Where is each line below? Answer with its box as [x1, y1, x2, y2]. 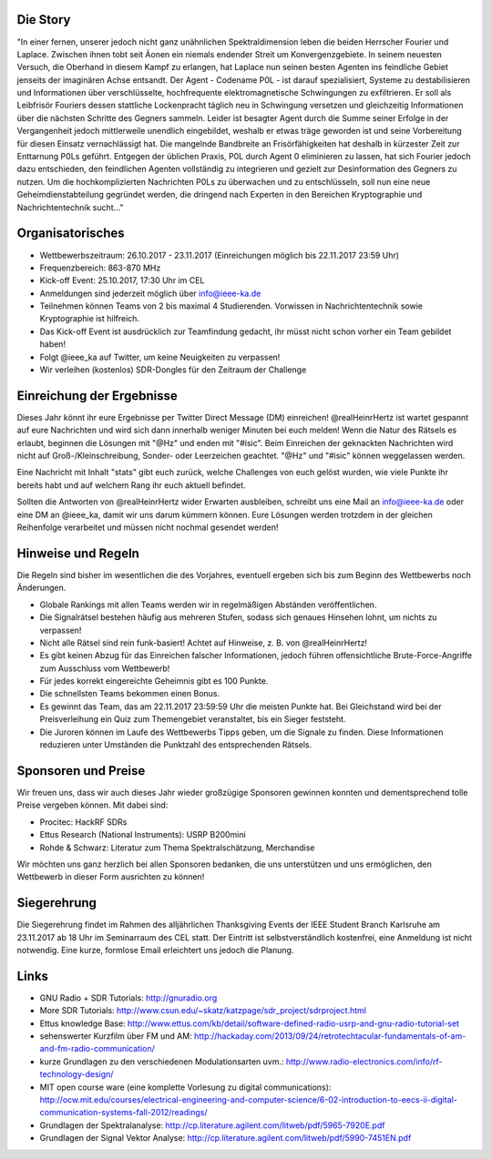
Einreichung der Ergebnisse [16, 388, 178, 403]
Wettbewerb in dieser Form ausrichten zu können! [16, 871, 205, 882]
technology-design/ [39, 1069, 114, 1080]
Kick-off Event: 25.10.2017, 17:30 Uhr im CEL [39, 275, 205, 286]
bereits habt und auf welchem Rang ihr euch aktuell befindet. [16, 479, 246, 491]
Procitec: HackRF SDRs [39, 816, 128, 828]
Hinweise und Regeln [16, 545, 140, 561]
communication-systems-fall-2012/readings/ [39, 1107, 208, 1118]
